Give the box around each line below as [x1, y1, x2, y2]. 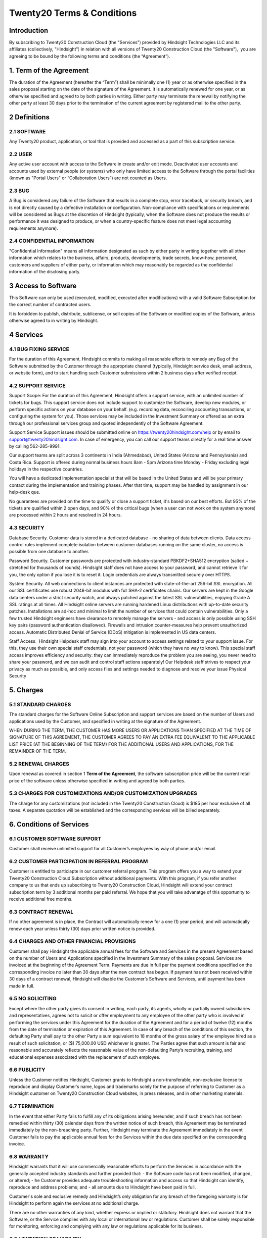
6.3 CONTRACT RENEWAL [9, 908, 74, 915]
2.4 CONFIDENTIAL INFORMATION [9, 238, 94, 245]
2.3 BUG [9, 187, 30, 194]
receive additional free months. [9, 896, 73, 902]
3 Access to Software [9, 281, 77, 290]
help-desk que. [9, 489, 41, 495]
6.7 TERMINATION [9, 1103, 54, 1110]
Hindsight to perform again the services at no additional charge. [9, 1200, 139, 1206]
